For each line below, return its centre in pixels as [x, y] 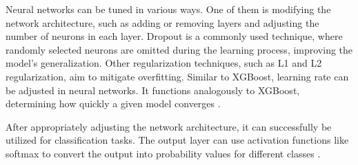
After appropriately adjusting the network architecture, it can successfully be [169, 126]
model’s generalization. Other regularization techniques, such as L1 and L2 [164, 63]
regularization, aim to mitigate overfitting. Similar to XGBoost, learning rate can [177, 76]
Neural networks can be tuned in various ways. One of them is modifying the [168, 9]
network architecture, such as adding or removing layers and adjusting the [162, 22]
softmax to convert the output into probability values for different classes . [163, 153]
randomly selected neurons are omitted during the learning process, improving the [179, 49]
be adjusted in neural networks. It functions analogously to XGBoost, [153, 90]
